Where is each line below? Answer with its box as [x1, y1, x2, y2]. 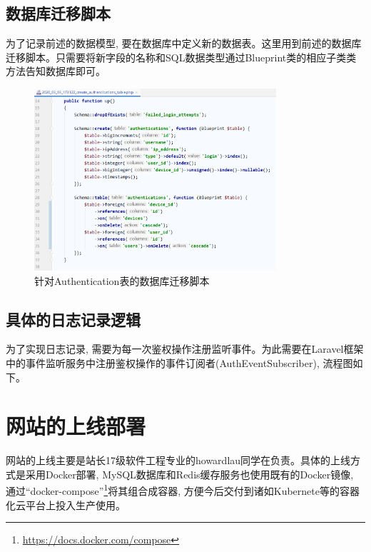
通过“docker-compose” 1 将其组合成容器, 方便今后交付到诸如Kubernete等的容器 [6, 481, 360, 498]
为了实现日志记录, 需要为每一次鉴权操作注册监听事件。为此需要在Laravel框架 [6, 341, 364, 356]
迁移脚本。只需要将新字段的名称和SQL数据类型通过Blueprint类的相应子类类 [6, 49, 357, 64]
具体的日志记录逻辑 [6, 308, 141, 330]
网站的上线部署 [6, 411, 146, 441]
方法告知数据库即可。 [6, 64, 106, 79]
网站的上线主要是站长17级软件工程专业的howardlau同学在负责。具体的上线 [6, 453, 351, 468]
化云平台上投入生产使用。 [6, 497, 126, 512]
